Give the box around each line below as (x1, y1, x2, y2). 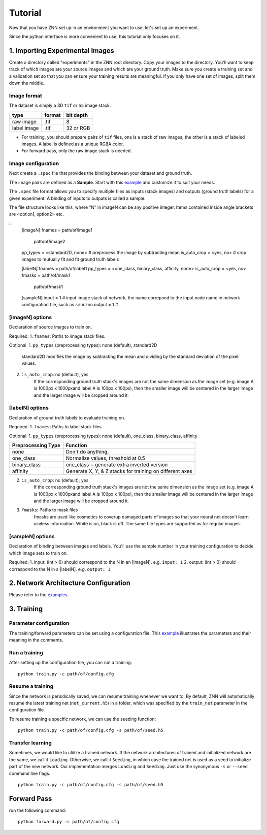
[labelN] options (9, 404, 49, 411)
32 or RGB (66, 125, 91, 131)
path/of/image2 (33, 238, 66, 244)
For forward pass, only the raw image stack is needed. (21, 148, 132, 154)
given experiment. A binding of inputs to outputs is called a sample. (9, 195, 146, 201)
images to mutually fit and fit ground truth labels (21, 257, 119, 262)
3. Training (9, 605, 43, 613)
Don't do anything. (66, 448, 109, 455)
